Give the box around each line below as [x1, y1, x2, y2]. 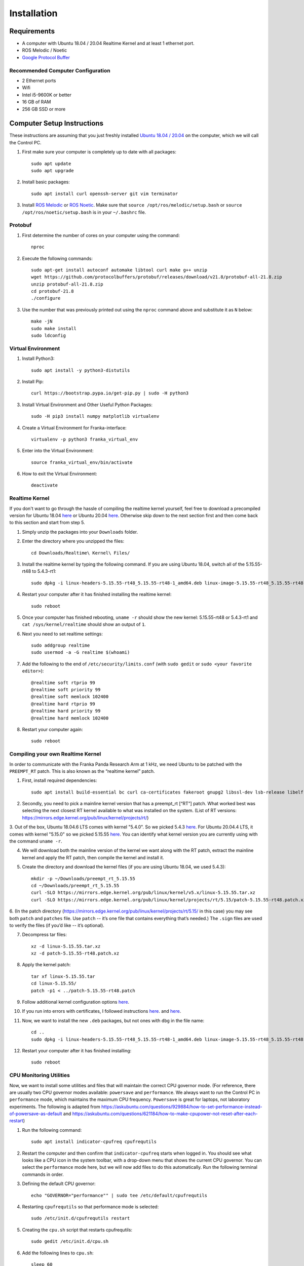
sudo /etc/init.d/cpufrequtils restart [31, 1215, 130, 1221]
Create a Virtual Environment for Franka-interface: [22, 424, 127, 430]
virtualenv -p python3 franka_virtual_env [31, 436, 138, 442]
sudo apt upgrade [31, 168, 74, 174]
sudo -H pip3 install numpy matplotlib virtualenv [31, 413, 160, 419]
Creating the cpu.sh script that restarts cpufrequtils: [22, 1227, 133, 1233]
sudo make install [31, 326, 77, 331]
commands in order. [22, 1171, 64, 1177]
